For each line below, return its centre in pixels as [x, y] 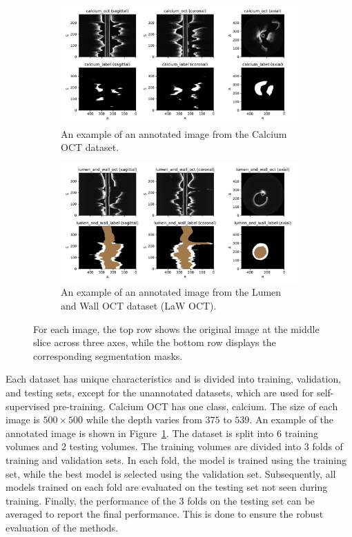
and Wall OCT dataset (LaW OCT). [139, 305]
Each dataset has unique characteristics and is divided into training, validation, [174, 379]
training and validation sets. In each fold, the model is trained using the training [176, 459]
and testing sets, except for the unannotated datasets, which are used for [160, 392]
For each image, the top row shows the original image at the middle [176, 328]
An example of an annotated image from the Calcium [174, 133]
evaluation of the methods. [62, 527]
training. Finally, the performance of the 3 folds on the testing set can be [160, 500]
